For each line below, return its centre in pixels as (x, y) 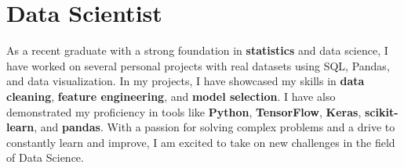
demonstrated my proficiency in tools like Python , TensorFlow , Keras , (184, 111)
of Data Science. (45, 157)
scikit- (381, 111)
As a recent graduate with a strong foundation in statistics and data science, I (197, 50)
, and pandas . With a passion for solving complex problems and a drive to (215, 127)
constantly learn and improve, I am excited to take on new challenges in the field (201, 142)
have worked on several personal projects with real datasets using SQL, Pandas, (198, 65)
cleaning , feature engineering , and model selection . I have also (171, 96)
